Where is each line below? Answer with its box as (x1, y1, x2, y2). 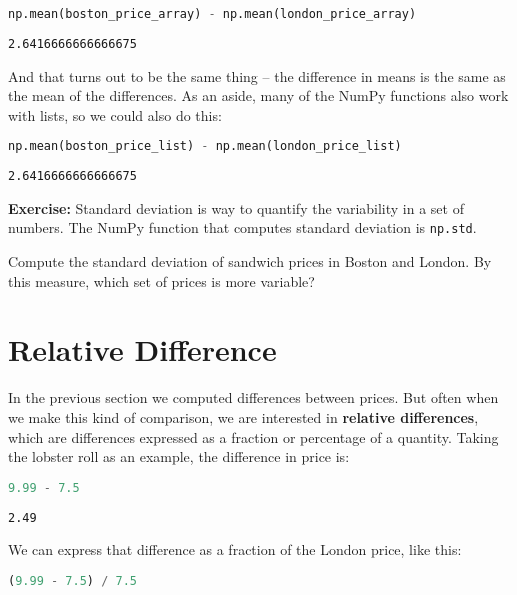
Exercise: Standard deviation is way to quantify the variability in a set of (8, 197, 464, 218)
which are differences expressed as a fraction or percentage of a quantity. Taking (8, 426, 499, 447)
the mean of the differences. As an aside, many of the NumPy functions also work (8, 85, 509, 106)
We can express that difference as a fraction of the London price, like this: (8, 539, 462, 560)
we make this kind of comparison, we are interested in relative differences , (8, 407, 479, 427)
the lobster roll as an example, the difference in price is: (8, 446, 350, 467)
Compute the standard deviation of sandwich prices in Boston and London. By (8, 251, 492, 272)
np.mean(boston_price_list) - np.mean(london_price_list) (8, 139, 402, 154)
